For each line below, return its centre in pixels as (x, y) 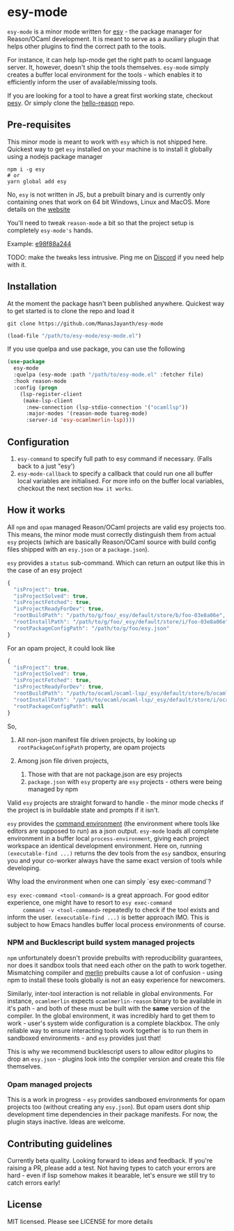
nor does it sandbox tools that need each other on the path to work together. (117, 965)
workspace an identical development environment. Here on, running (105, 845)
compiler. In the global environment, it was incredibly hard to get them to (111, 1015)
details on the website (39, 209)
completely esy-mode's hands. (50, 230)
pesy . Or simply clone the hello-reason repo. (71, 103)
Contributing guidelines (60, 1143)
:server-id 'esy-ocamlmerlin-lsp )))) (80, 420)
